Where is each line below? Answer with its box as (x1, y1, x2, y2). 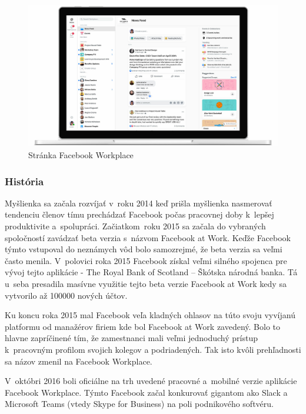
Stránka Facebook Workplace (28, 148, 134, 161)
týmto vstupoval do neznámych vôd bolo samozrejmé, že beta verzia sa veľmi (5, 243, 282, 255)
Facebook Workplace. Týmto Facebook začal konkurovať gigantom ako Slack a (5, 386, 288, 398)
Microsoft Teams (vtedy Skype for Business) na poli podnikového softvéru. (5, 398, 274, 410)
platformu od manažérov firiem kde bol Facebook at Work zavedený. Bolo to (5, 320, 281, 332)
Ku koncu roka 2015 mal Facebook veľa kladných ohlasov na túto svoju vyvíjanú (5, 309, 295, 321)
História (5, 173, 44, 188)
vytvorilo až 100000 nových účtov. (5, 289, 128, 301)
